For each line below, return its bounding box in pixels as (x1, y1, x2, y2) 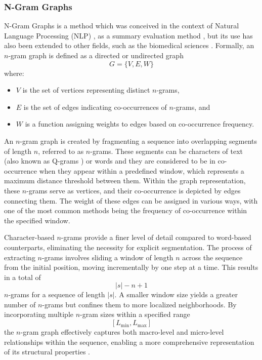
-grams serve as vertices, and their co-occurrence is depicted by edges (26, 185, 241, 195)
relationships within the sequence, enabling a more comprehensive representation (4, 336, 254, 347)
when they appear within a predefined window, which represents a (39, 165, 244, 176)
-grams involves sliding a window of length (41, 252, 173, 262)
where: (4, 67, 24, 78)
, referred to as (38, 145, 84, 156)
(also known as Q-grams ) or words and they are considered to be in (4, 155, 215, 166)
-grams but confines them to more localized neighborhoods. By (42, 299, 237, 309)
